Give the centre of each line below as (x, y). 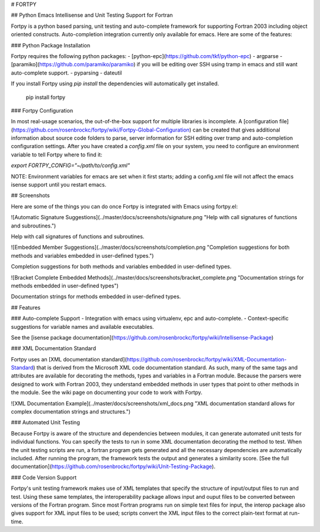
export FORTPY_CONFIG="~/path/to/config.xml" (71, 165)
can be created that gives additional (237, 130)
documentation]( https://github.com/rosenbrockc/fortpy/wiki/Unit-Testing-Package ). (113, 467)
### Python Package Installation (51, 45)
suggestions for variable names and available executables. (82, 326)
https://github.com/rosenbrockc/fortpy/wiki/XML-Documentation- (207, 359)
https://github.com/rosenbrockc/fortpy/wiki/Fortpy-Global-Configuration (101, 130)
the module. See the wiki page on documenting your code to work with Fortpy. (107, 392)
